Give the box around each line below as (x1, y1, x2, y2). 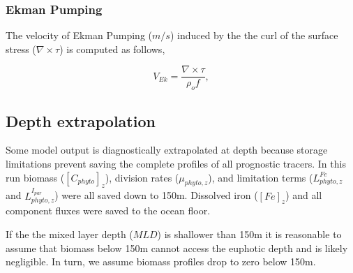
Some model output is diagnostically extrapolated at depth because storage (6, 142, 328, 157)
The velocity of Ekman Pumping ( (6, 28, 153, 43)
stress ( (6, 41, 36, 56)
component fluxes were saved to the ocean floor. (6, 203, 211, 218)
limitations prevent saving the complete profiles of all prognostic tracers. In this (6, 156, 346, 171)
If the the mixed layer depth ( (6, 227, 133, 242)
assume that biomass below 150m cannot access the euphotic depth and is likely (6, 240, 348, 255)
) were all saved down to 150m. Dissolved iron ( (54, 188, 258, 202)
